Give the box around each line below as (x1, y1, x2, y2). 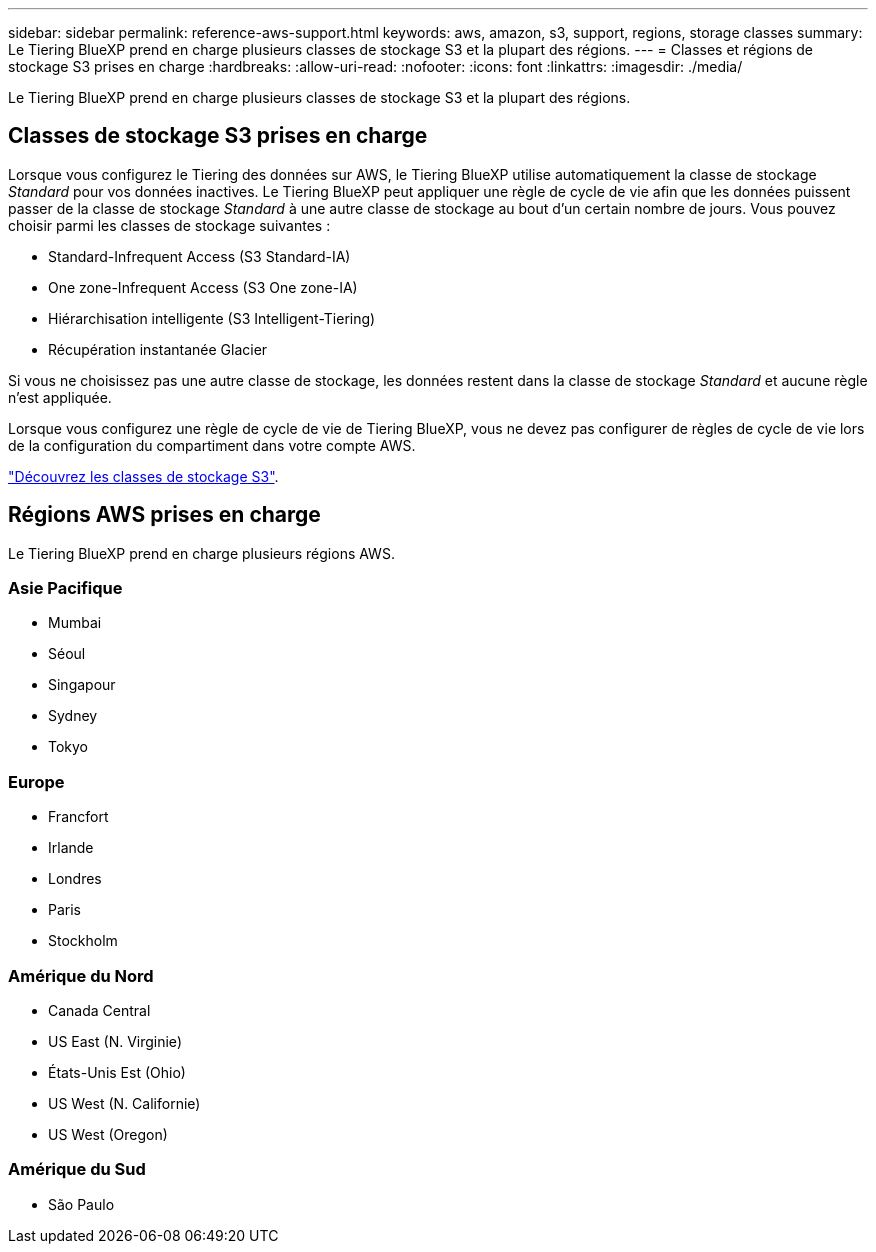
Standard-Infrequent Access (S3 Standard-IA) (48, 247, 351, 265)
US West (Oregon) (48, 1125, 168, 1143)
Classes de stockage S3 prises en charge (8, 123, 428, 149)
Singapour (48, 676, 116, 694)
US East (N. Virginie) (48, 1032, 182, 1050)
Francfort (48, 808, 109, 826)
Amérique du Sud (8, 1159, 146, 1180)
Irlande (48, 839, 94, 857)
